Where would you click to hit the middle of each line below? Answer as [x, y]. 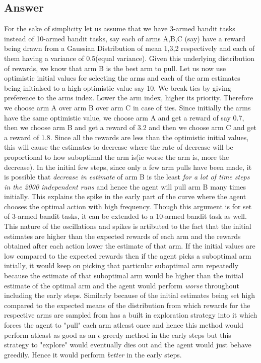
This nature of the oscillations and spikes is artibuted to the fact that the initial [128, 226]
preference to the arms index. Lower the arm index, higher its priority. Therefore [129, 98]
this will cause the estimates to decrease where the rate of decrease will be [119, 147]
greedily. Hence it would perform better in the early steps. [93, 354]
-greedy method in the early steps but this [166, 335]
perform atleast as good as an [50, 335]
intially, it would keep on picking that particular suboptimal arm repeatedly [121, 265]
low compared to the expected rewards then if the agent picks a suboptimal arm [128, 255]
